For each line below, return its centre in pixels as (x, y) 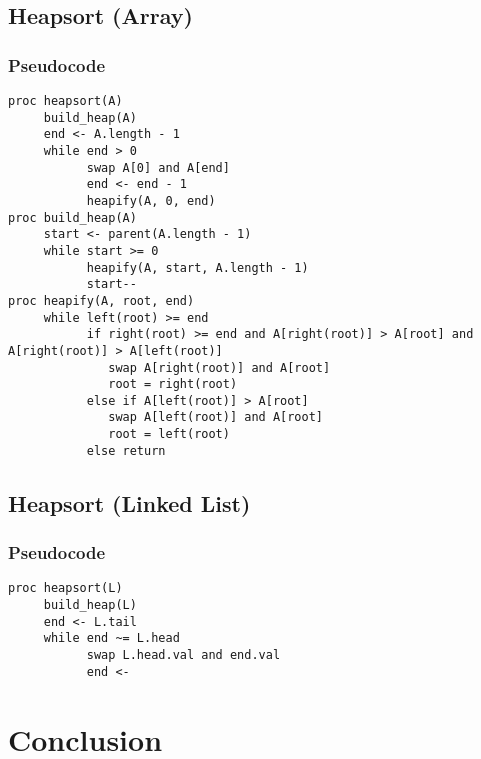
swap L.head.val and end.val (183, 655)
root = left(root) (169, 434)
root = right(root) (173, 384)
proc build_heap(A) (72, 217)
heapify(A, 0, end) (151, 200)
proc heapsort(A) (65, 101)
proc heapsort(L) (65, 588)
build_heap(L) (90, 605)
